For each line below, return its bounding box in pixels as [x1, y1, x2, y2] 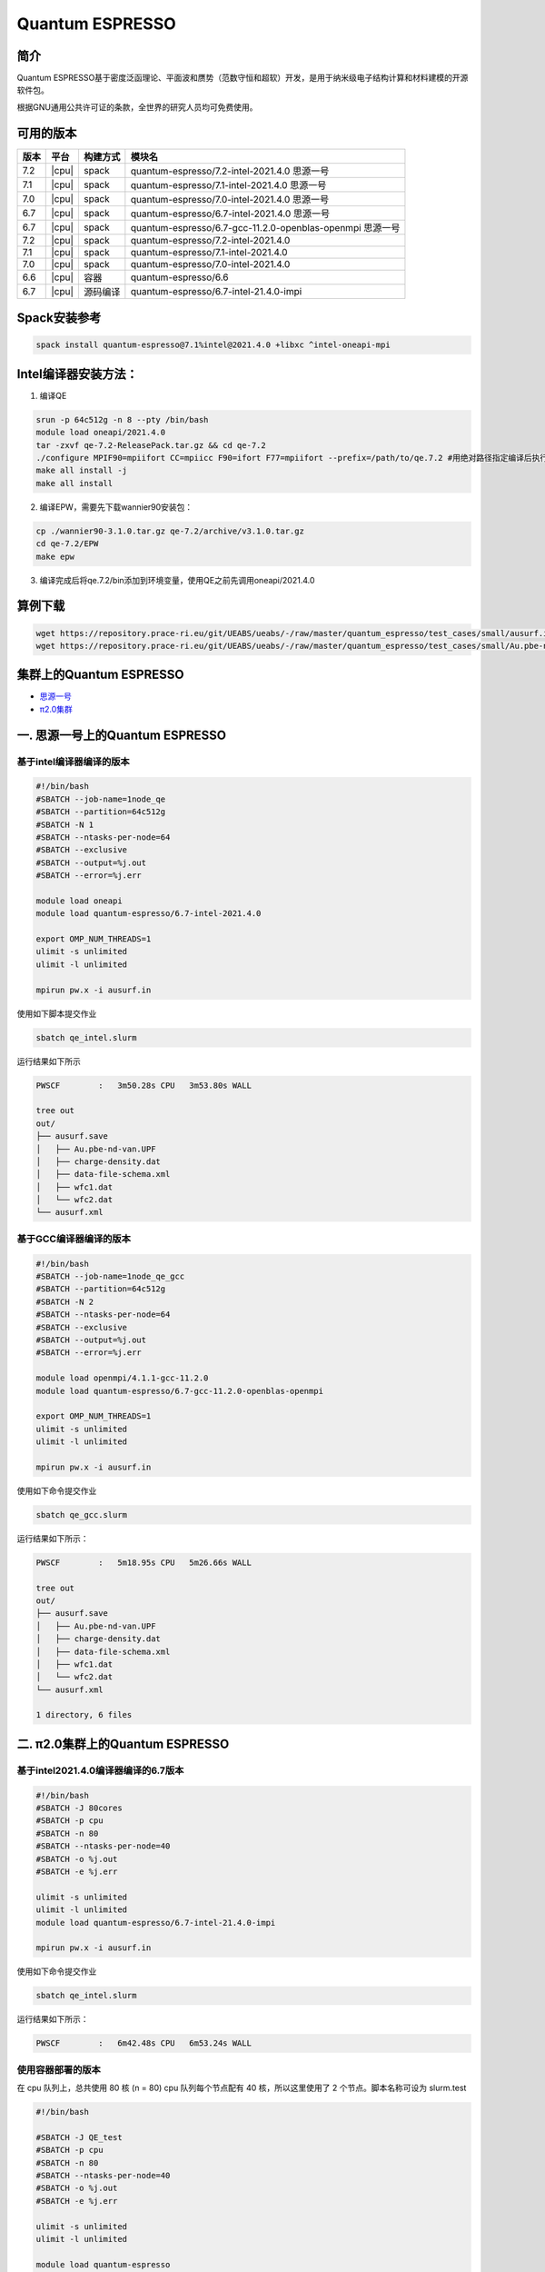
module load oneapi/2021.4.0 [35, 427, 166, 438]
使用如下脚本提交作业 [16, 1008, 97, 1019]
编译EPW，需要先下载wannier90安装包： [39, 501, 193, 513]
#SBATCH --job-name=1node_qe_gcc [35, 1271, 185, 1281]
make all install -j [35, 465, 127, 476]
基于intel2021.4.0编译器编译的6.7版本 [16, 1764, 184, 1777]
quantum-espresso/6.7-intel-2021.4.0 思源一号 [130, 207, 331, 220]
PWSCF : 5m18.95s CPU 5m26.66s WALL [35, 1557, 252, 1568]
